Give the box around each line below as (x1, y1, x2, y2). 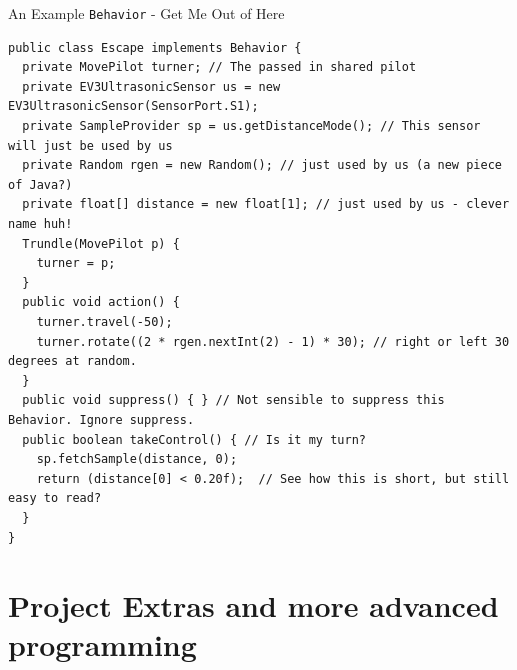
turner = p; (36, 256, 116, 271)
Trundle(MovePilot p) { (22, 236, 180, 251)
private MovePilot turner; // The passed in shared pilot (22, 60, 417, 75)
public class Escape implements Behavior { (8, 40, 302, 55)
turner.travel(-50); (36, 314, 173, 329)
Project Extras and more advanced (8, 585, 499, 626)
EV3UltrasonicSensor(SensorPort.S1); (8, 99, 259, 114)
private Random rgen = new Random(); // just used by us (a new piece (22, 158, 502, 173)
